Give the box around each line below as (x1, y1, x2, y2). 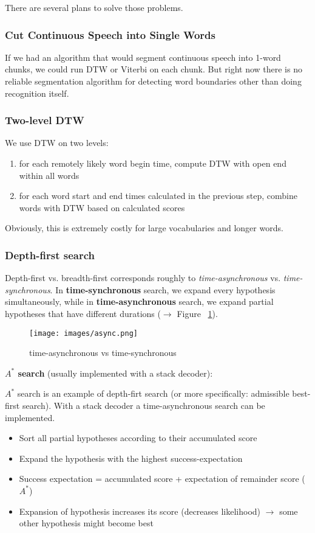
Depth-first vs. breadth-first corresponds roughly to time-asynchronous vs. (5, 271, 281, 284)
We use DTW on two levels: (5, 136, 109, 149)
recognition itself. (5, 86, 69, 99)
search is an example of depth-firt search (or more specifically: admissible (17, 387, 290, 400)
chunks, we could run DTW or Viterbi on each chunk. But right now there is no (5, 63, 302, 75)
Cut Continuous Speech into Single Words (5, 27, 215, 42)
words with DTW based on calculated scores (19, 201, 185, 214)
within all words (19, 169, 80, 181)
